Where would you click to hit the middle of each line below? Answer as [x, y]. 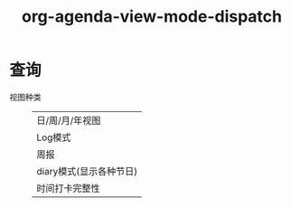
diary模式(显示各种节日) [87, 171]
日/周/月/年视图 [69, 120]
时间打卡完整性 [69, 188]
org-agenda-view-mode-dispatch [152, 17]
